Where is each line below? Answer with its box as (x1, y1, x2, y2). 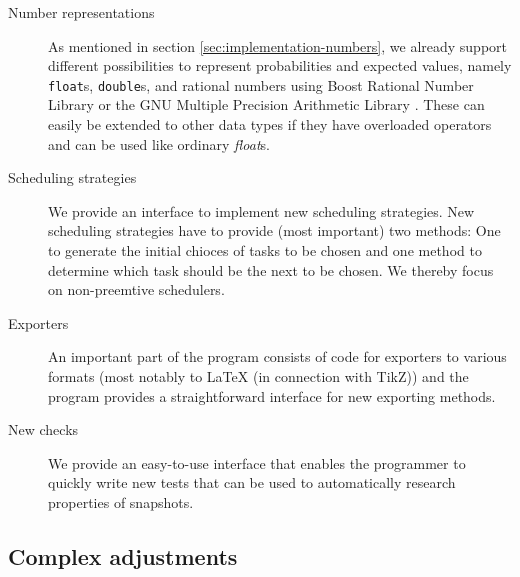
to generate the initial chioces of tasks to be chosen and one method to (48, 240, 482, 260)
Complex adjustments (8, 540, 238, 571)
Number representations (8, 2, 155, 22)
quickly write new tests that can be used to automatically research (48, 472, 456, 493)
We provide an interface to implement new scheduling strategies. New (48, 200, 475, 221)
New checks (8, 419, 79, 440)
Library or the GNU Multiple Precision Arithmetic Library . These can (48, 94, 485, 115)
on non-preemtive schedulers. (48, 279, 225, 300)
